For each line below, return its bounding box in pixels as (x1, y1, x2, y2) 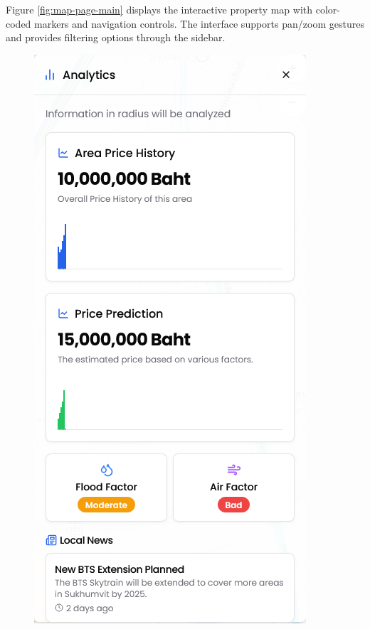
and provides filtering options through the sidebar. (6, 30, 226, 45)
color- (315, 2, 340, 16)
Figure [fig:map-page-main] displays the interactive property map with (6, 2, 313, 16)
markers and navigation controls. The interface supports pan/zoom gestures (34, 16, 364, 31)
